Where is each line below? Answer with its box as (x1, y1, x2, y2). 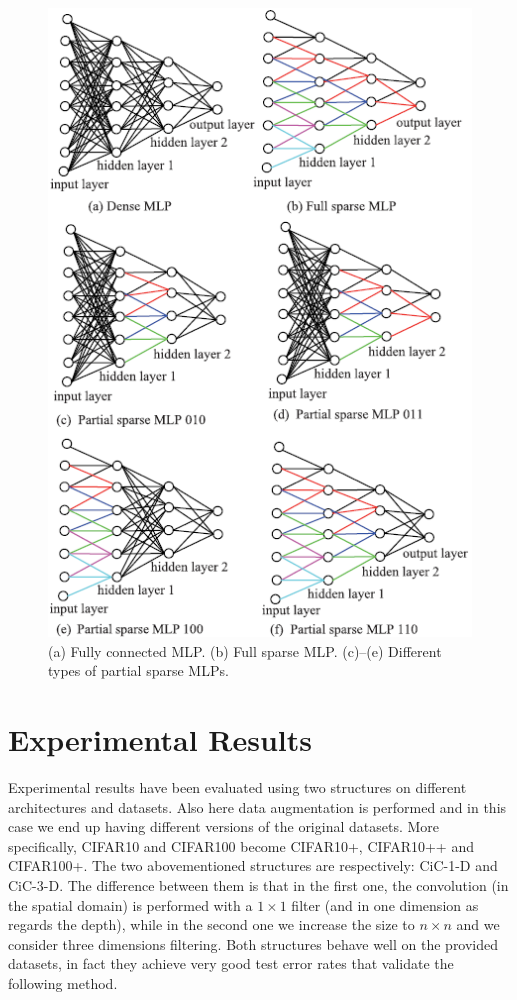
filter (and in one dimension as (291, 894, 479, 915)
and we (456, 914, 500, 935)
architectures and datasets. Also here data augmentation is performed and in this (8, 796, 507, 817)
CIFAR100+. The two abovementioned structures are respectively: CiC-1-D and (8, 855, 498, 876)
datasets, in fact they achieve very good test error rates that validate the (8, 953, 454, 974)
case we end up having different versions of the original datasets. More (8, 816, 440, 837)
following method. (8, 972, 118, 993)
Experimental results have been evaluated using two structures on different (8, 776, 467, 797)
